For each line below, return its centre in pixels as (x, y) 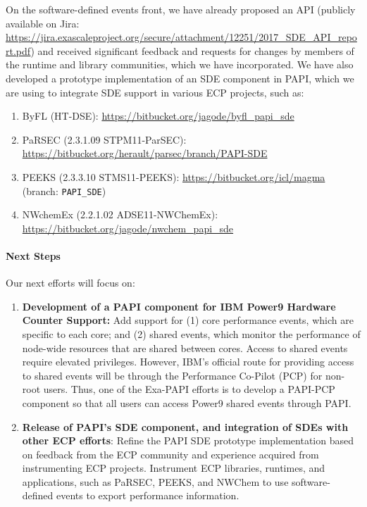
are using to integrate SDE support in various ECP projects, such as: (155, 92)
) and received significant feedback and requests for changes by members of (192, 50)
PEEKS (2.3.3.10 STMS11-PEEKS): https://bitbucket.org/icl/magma (174, 176)
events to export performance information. (148, 495)
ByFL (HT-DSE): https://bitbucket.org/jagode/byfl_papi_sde (158, 116)
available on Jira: (43, 23)
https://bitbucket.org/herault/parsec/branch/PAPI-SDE (145, 153)
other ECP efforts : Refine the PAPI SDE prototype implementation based (188, 440)
